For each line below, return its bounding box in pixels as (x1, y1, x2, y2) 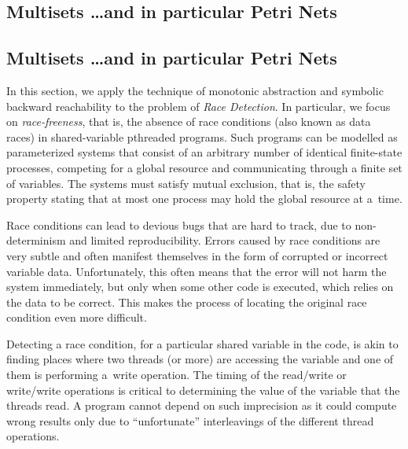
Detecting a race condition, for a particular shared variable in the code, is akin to (6, 335, 399, 351)
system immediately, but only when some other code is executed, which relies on (6, 278, 394, 295)
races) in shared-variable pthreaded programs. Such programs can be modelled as (6, 128, 398, 145)
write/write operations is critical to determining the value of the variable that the (6, 381, 400, 398)
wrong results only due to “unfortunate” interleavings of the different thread (6, 412, 374, 429)
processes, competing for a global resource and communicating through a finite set (6, 159, 402, 175)
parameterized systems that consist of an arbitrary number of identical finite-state (6, 144, 402, 160)
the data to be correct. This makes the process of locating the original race (6, 293, 367, 310)
